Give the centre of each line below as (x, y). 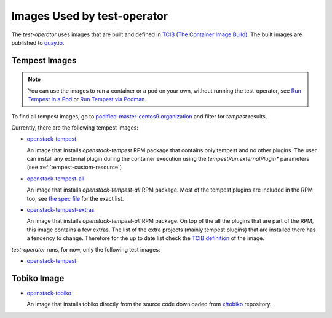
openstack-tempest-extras (61, 210)
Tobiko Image (38, 278)
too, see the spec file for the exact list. (75, 198)
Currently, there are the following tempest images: (75, 127)
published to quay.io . (38, 42)
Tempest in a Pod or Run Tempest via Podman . (87, 99)
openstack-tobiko (49, 293)
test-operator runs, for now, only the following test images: (86, 249)
